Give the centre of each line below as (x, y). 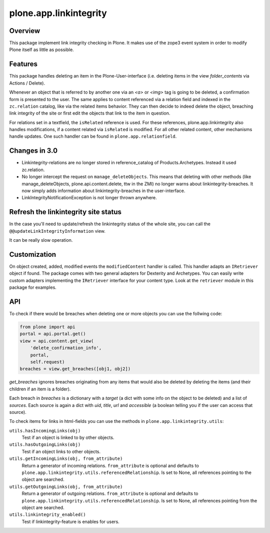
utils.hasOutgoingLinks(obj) (45, 445)
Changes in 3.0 (33, 151)
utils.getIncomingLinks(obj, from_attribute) (66, 459)
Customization (33, 254)
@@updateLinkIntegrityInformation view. (57, 231)
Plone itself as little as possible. (42, 50)
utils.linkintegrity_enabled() (47, 515)
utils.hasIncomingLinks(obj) (45, 431)
